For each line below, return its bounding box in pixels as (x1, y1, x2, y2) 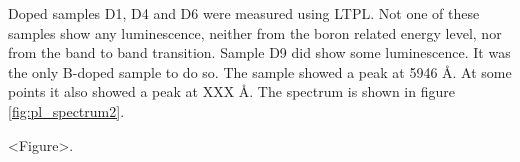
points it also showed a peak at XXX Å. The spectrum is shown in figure (8, 81, 455, 102)
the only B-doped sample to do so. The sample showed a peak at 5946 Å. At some (8, 61, 512, 82)
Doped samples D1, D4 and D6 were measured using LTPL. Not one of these (8, 3, 480, 23)
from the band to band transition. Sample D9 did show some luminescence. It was (8, 42, 511, 63)
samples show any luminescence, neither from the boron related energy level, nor (8, 22, 502, 43)
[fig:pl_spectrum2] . (8, 100, 125, 121)
